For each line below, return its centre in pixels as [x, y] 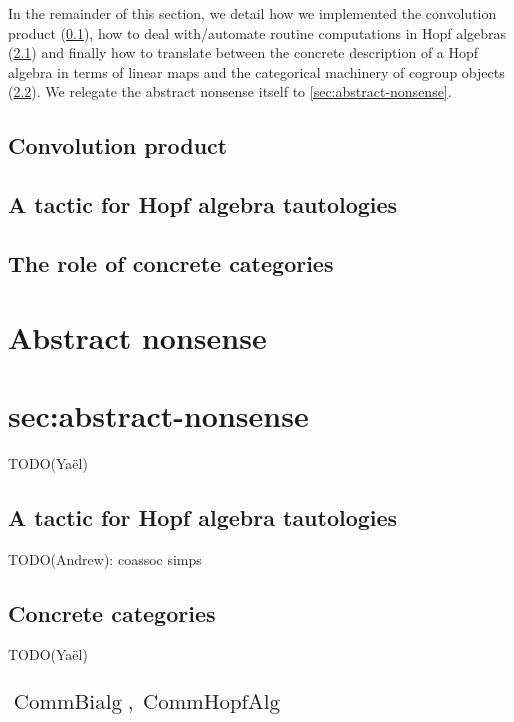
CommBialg [68, 703]
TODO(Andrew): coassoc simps [105, 558]
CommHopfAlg [212, 703]
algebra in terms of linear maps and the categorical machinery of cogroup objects [256, 71]
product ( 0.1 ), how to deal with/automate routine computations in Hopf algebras [257, 32]
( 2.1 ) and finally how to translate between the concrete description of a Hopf [243, 52]
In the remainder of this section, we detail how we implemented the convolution [252, 13]
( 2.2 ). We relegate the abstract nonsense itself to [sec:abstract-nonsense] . [230, 91]
